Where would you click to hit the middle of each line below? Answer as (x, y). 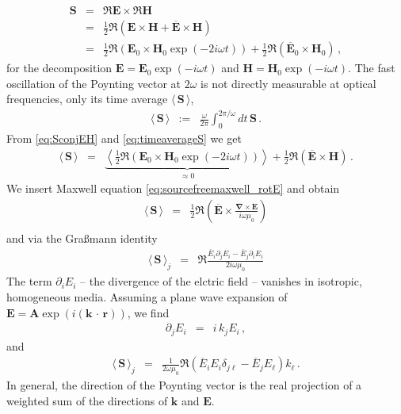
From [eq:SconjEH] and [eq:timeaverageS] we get (124, 138)
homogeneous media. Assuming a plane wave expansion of (147, 296)
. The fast (372, 68)
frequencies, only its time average (87, 99)
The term (29, 281)
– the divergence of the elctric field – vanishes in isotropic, (221, 281)
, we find (148, 312)
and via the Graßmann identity (82, 238)
